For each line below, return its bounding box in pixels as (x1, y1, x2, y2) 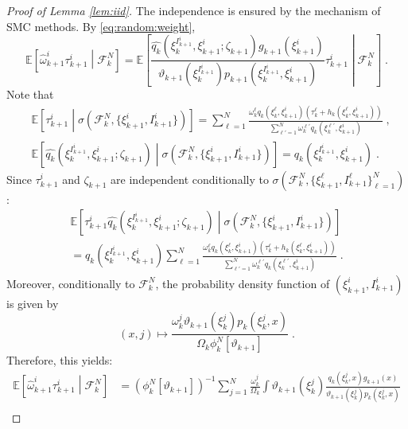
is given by (6, 294, 59, 311)
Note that (6, 86, 54, 103)
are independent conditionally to (111, 170, 269, 187)
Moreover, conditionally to (6, 275, 135, 291)
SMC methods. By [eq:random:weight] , (6, 18, 196, 34)
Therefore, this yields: (6, 352, 113, 369)
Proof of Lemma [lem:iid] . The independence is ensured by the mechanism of (6, 2, 381, 18)
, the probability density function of (155, 275, 330, 291)
